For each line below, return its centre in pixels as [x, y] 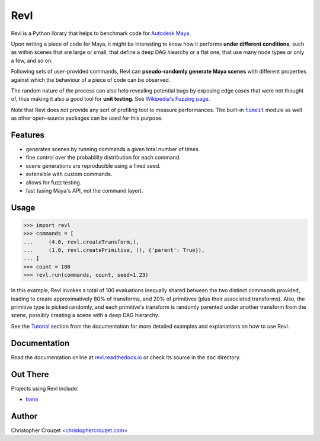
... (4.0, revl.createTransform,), [81, 242]
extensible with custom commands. [69, 174]
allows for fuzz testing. [54, 182]
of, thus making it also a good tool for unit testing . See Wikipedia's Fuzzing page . [111, 99]
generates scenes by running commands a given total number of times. [113, 149]
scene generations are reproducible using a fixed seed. [93, 165]
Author [24, 416]
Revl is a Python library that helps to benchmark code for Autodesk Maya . [101, 33]
